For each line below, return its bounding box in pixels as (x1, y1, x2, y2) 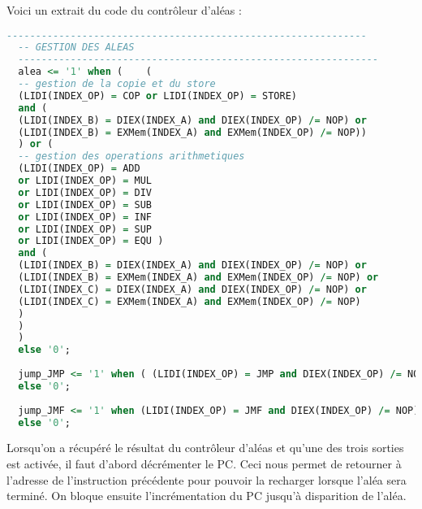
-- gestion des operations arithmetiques (18, 150, 245, 163)
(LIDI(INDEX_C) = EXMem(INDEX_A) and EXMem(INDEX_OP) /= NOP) (18, 295, 361, 307)
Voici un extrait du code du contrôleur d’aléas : (6, 2, 242, 18)
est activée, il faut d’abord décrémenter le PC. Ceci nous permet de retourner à (6, 455, 402, 472)
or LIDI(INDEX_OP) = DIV (18, 186, 153, 198)
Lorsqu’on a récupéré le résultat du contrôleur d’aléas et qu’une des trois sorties (6, 439, 404, 456)
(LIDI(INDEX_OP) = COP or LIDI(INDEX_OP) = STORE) (18, 89, 297, 102)
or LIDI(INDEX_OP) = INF (18, 211, 153, 223)
